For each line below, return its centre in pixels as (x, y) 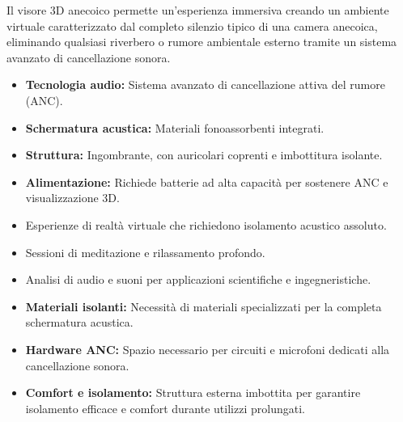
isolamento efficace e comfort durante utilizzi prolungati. (165, 408)
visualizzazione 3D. (72, 198)
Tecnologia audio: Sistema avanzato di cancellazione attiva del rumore (205, 84)
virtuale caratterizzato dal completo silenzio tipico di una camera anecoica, (192, 25)
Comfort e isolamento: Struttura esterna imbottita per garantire (193, 392)
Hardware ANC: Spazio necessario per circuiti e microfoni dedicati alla (208, 349)
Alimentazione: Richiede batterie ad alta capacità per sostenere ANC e (207, 181)
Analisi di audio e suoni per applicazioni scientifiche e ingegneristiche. (198, 279)
